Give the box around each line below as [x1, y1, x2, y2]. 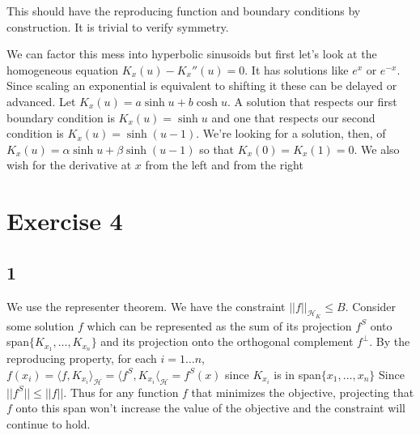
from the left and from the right [145, 156, 303, 173]
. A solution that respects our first [227, 92, 397, 109]
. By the [369, 333, 410, 350]
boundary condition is [6, 109, 115, 126]
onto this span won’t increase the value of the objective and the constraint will [15, 399, 405, 416]
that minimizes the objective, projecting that [191, 383, 414, 400]
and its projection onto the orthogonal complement [100, 333, 354, 350]
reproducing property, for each [6, 350, 157, 367]
